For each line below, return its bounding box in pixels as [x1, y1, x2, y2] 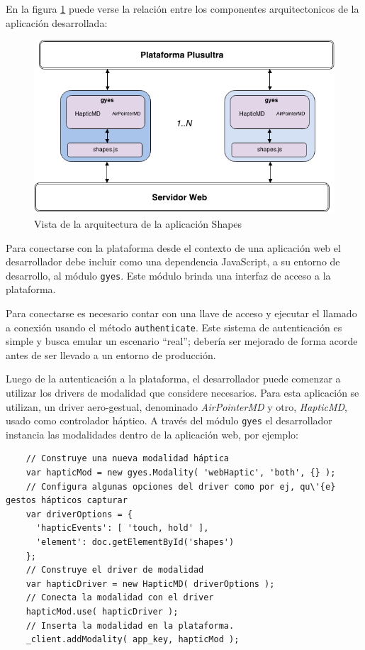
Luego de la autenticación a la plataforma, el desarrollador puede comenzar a [6, 371, 341, 386]
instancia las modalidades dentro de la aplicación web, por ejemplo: [6, 426, 298, 441]
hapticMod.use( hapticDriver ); [26, 606, 179, 617]
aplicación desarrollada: [6, 15, 108, 30]
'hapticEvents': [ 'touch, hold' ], [35, 523, 209, 534]
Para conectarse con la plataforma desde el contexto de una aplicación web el [6, 240, 341, 255]
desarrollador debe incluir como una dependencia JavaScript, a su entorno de [6, 254, 340, 269]
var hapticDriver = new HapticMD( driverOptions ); [26, 578, 275, 589]
